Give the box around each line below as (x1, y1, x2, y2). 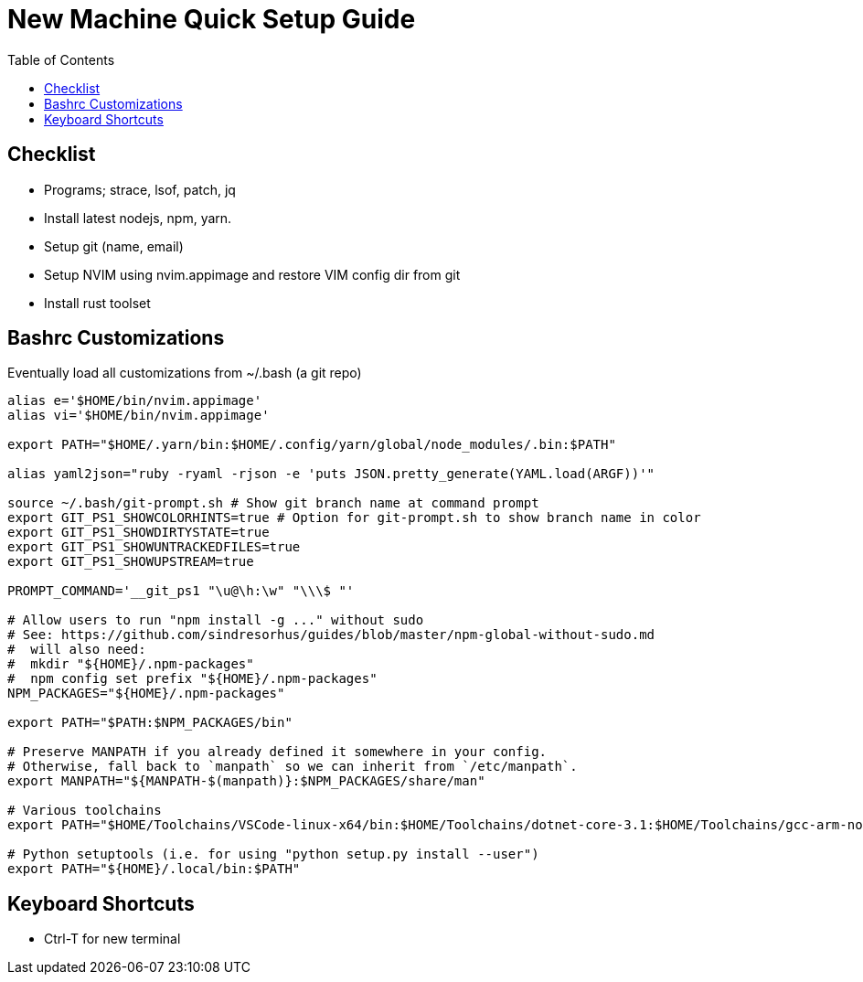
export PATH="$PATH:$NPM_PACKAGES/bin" (7, 715, 293, 731)
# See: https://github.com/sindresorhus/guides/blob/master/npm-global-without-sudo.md (7, 627, 655, 643)
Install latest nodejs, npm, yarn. (44, 209, 232, 226)
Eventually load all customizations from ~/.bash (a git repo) (7, 365, 362, 381)
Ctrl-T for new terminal (44, 931, 181, 947)
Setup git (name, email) (44, 238, 184, 254)
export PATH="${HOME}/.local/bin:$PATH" (7, 861, 301, 877)
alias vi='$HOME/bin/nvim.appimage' (7, 408, 270, 423)
